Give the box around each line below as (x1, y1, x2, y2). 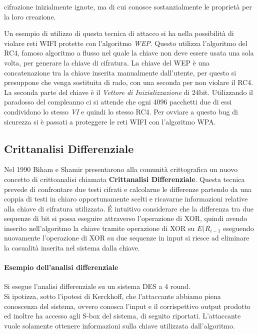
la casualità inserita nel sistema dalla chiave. (4, 242, 140, 253)
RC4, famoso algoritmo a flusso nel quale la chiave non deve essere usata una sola (4, 47, 254, 58)
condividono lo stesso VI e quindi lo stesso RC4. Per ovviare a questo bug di (4, 106, 238, 116)
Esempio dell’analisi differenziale (4, 262, 118, 272)
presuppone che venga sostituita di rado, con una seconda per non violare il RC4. (4, 77, 253, 87)
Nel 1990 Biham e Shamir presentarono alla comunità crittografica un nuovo (4, 164, 238, 174)
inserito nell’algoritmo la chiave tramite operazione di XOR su (4, 222, 195, 233)
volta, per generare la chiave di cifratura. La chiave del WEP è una (4, 57, 210, 67)
